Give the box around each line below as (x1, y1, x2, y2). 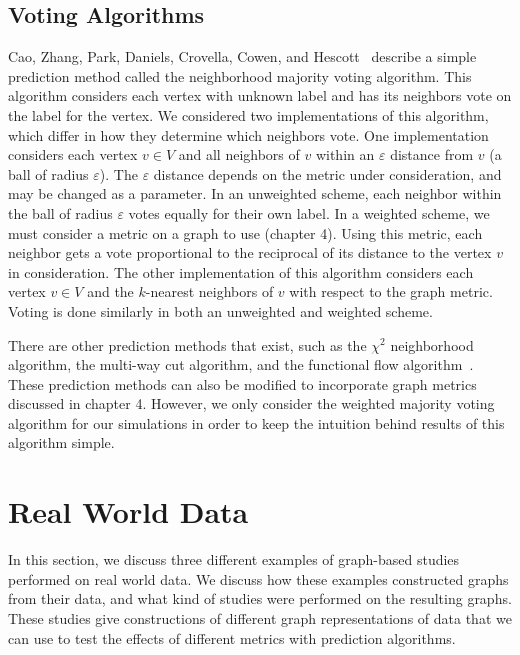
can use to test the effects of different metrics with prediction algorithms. (8, 627, 456, 648)
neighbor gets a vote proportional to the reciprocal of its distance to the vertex (8, 242, 492, 263)
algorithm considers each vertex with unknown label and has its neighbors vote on (8, 85, 512, 106)
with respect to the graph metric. (289, 281, 493, 302)
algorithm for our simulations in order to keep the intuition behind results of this (8, 412, 505, 433)
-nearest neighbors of (145, 281, 274, 302)
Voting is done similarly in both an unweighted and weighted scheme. (8, 300, 433, 321)
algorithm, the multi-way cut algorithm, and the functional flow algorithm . (8, 354, 474, 375)
